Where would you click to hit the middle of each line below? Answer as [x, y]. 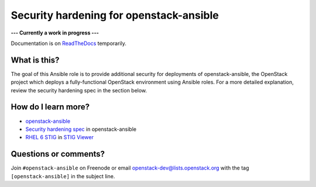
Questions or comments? [58, 154]
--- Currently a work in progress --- [55, 33]
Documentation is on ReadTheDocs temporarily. [69, 43]
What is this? [35, 60]
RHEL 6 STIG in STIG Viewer [59, 137]
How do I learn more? [50, 107]
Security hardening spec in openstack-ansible [81, 129]
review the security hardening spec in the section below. [79, 90]
